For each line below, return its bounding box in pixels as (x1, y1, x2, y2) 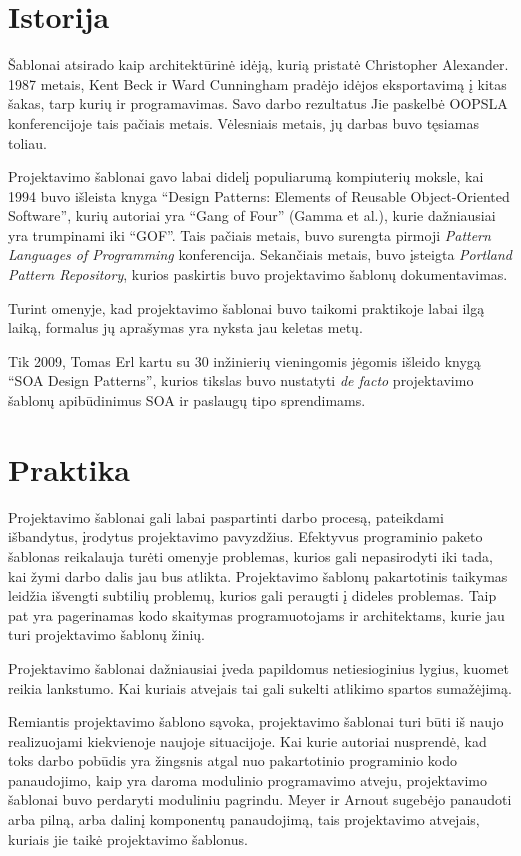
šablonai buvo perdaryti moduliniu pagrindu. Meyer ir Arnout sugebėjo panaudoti (8, 789, 512, 810)
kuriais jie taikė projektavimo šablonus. (8, 828, 248, 849)
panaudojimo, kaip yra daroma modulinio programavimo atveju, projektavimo (8, 769, 488, 790)
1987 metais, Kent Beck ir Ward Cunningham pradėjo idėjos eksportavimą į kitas (8, 73, 507, 94)
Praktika (8, 448, 131, 489)
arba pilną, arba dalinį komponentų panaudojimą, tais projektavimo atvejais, (8, 809, 480, 830)
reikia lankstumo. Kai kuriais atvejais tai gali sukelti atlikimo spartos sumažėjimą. (8, 677, 512, 698)
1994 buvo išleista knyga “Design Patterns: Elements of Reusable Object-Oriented (8, 185, 510, 206)
